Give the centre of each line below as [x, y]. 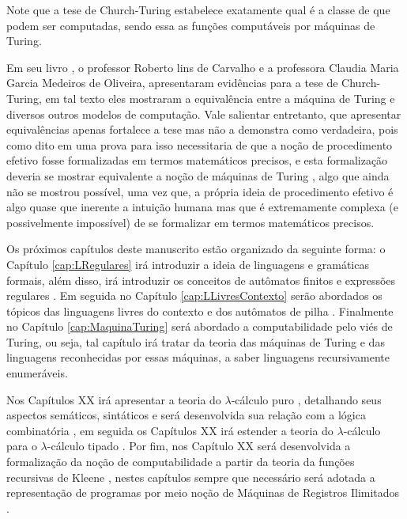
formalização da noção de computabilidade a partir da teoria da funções [181, 462]
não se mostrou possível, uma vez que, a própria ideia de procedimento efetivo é [200, 191]
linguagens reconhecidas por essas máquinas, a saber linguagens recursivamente [198, 357]
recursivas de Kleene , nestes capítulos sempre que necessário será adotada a [191, 477]
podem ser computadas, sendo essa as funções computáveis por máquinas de [191, 25]
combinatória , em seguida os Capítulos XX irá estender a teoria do [170, 430]
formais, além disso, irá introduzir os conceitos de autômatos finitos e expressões [201, 280]
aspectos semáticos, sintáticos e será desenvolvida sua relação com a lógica [186, 415]
